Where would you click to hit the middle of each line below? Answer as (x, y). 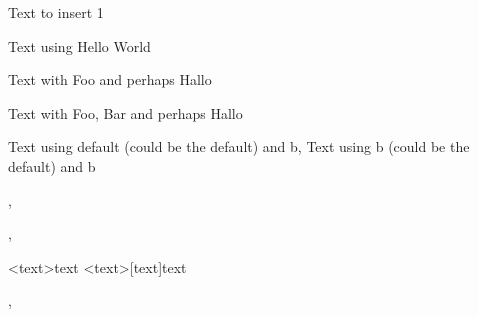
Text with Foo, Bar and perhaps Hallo (125, 112)
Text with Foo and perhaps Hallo (110, 79)
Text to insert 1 (56, 12)
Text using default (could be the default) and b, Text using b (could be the (239, 146)
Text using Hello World (79, 45)
